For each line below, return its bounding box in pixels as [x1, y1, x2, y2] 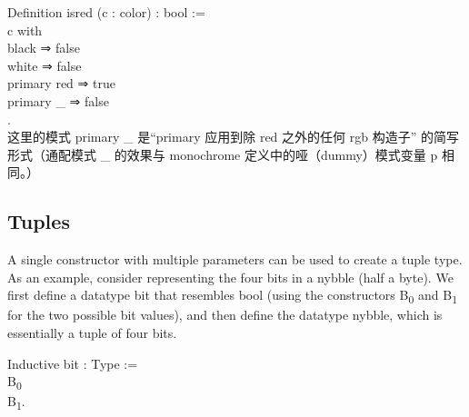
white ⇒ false [7, 55, 82, 74]
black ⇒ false [7, 38, 80, 57]
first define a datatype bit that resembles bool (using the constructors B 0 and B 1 [7, 285, 457, 307]
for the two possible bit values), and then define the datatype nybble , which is [7, 305, 443, 324]
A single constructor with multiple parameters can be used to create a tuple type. [7, 250, 463, 269]
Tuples [7, 207, 70, 235]
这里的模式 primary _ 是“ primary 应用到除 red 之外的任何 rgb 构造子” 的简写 [7, 127, 459, 146]
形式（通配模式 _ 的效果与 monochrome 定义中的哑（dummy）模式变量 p [7, 144, 438, 164]
